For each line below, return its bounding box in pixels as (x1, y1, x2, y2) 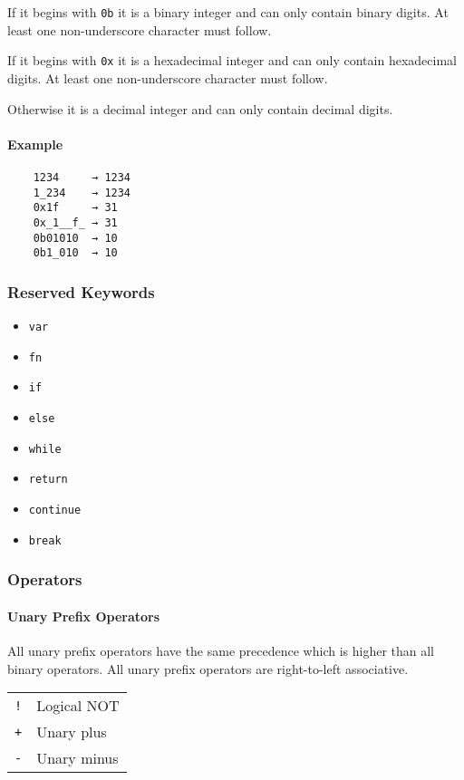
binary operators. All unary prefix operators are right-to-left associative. (7, 659, 409, 678)
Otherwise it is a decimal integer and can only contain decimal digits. (7, 99, 393, 118)
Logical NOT (36, 695, 120, 717)
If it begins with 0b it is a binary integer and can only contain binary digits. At (7, 3, 449, 21)
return (28, 473, 68, 486)
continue (28, 503, 82, 516)
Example (7, 134, 63, 153)
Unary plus (36, 721, 107, 743)
